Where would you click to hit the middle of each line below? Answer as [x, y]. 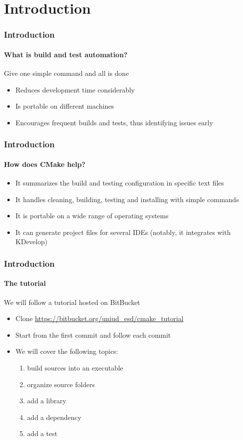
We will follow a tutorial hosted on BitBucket [72, 302]
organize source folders [61, 384]
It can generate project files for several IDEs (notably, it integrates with [123, 232]
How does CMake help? [45, 164]
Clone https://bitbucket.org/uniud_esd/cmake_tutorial [99, 318]
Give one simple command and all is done [66, 73]
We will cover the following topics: [67, 351]
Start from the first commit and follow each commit [93, 335]
